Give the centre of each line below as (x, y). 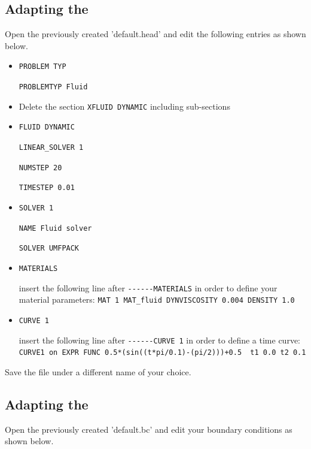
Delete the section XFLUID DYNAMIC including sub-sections (124, 106)
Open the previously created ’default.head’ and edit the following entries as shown (155, 34)
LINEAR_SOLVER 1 (51, 148)
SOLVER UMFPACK (49, 248)
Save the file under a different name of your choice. (98, 371)
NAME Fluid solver (55, 228)
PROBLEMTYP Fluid (53, 87)
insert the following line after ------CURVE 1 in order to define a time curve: (159, 340)
